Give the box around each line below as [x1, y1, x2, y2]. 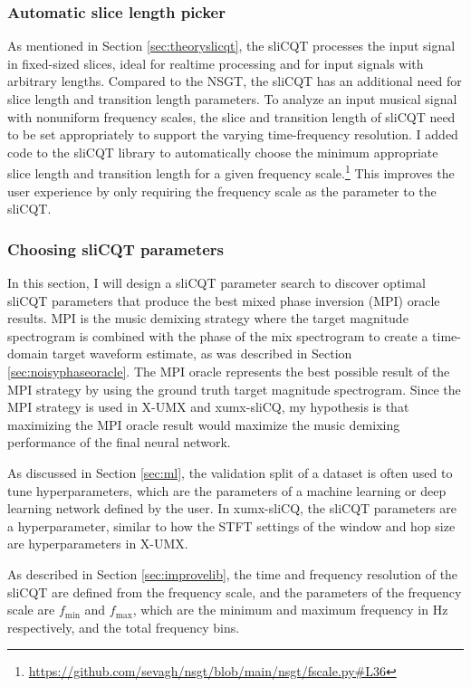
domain [7, 344, 49, 363]
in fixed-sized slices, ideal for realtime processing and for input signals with [7, 53, 424, 72]
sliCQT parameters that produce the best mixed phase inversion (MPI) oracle [7, 291, 440, 310]
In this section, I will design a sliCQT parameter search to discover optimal [7, 273, 426, 292]
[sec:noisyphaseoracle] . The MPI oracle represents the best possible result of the [7, 362, 450, 380]
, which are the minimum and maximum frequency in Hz [132, 600, 448, 619]
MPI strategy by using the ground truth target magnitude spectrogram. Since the [7, 379, 461, 398]
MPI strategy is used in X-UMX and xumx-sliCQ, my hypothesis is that [7, 397, 409, 416]
